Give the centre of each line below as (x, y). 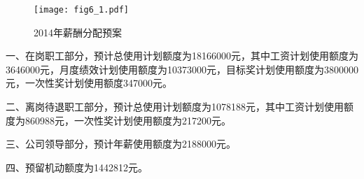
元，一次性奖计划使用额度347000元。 (89, 83)
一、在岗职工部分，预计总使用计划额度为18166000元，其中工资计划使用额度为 (182, 56)
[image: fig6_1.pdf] (82, 10)
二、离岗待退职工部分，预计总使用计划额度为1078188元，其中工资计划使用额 (180, 107)
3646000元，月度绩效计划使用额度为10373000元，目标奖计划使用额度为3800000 (182, 69)
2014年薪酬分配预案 (78, 32)
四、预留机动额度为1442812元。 (77, 167)
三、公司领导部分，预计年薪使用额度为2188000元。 (121, 144)
